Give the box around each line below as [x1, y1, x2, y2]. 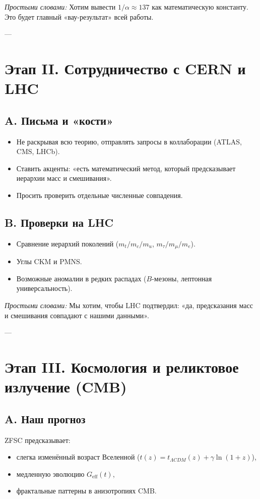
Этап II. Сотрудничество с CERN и [5, 58, 246, 78]
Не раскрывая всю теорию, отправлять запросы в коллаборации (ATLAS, [16, 136, 242, 146]
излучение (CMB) [5, 376, 127, 397]
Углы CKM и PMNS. [16, 256, 82, 267]
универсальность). [16, 283, 73, 293]
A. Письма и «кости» [5, 112, 113, 128]
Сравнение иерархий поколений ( [16, 238, 119, 248]
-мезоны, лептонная [152, 273, 212, 283]
